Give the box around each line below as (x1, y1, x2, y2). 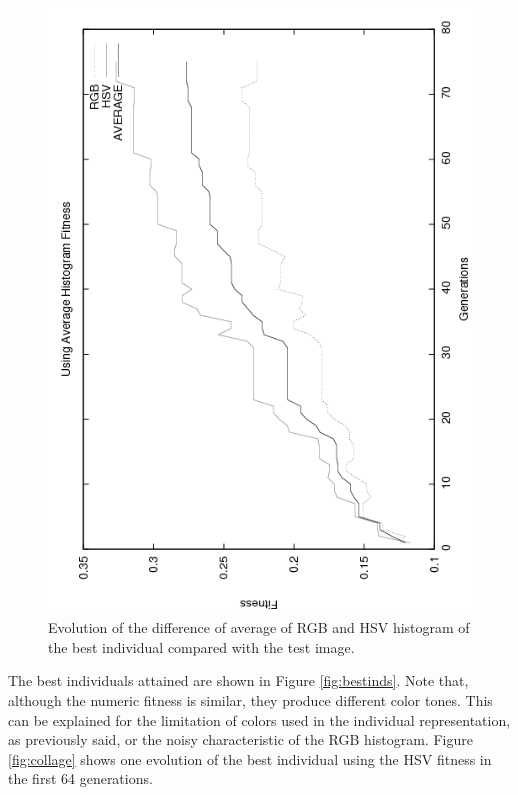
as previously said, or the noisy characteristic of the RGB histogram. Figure (8, 729, 473, 750)
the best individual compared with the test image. (48, 636, 355, 657)
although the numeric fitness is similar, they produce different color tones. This (8, 690, 493, 711)
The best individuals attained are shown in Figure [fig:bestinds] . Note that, (8, 670, 469, 691)
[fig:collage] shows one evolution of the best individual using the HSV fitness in (8, 748, 492, 769)
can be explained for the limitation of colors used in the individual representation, (8, 709, 511, 730)
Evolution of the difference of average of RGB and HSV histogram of (48, 617, 470, 638)
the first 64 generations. (8, 768, 153, 789)
